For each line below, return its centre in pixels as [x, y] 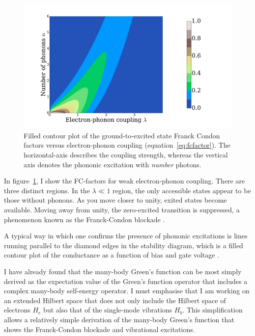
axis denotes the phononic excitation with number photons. [113, 164]
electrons [17, 310]
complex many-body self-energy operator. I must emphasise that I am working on [127, 291]
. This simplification [212, 310]
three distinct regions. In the [47, 190]
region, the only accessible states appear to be [182, 190]
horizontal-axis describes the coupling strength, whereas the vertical [126, 155]
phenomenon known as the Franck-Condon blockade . [85, 219]
